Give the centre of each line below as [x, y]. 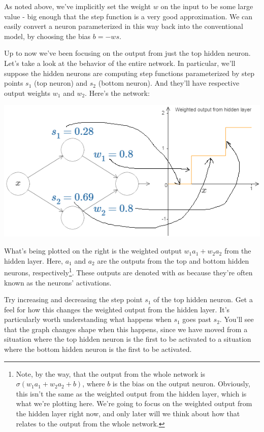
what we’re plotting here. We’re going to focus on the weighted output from [134, 403]
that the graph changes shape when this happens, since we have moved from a [126, 329]
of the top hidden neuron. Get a [203, 299]
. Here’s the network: [117, 93]
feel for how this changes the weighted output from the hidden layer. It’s [117, 309]
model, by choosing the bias [47, 36]
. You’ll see [237, 319]
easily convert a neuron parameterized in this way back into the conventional [124, 26]
